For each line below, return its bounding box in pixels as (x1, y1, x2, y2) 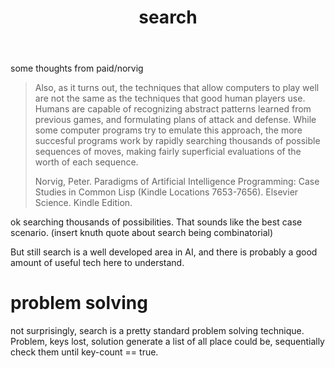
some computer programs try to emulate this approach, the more (34, 124, 303, 136)
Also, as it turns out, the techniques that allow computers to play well (34, 82, 320, 94)
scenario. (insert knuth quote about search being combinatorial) (10, 227, 274, 239)
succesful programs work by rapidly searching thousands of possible (34, 135, 321, 147)
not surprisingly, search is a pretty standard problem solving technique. (10, 325, 305, 337)
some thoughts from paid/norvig (10, 62, 144, 75)
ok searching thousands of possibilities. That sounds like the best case (10, 216, 303, 228)
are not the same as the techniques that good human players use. (34, 92, 306, 105)
